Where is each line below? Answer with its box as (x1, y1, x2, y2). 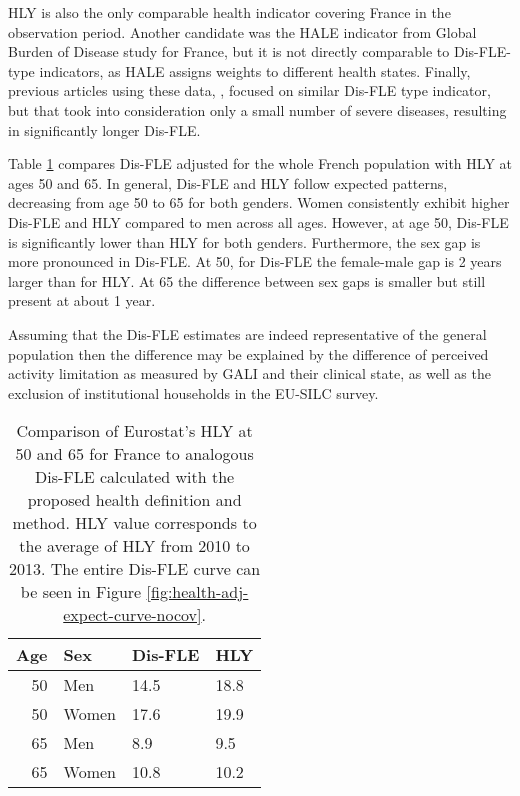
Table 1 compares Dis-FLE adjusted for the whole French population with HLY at (8, 153, 512, 174)
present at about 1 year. (8, 290, 156, 311)
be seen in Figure (20, 580, 142, 604)
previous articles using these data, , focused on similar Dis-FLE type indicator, (8, 80, 491, 101)
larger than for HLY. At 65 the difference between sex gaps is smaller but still (8, 270, 486, 291)
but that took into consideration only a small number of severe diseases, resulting (8, 99, 507, 120)
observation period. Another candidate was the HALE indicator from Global (8, 21, 477, 42)
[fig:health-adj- (146, 580, 249, 604)
